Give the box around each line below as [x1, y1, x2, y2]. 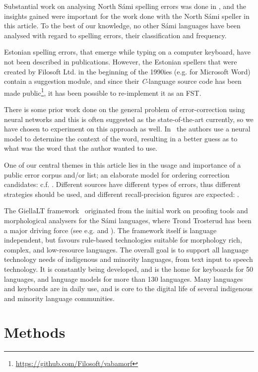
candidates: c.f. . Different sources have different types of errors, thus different [4, 179, 241, 189]
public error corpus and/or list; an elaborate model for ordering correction [4, 169, 230, 180]
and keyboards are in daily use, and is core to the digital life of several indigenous [4, 283, 253, 294]
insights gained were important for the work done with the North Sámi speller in [4, 10, 250, 21]
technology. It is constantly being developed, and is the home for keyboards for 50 [4, 263, 254, 274]
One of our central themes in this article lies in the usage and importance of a [4, 159, 241, 170]
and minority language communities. [4, 293, 115, 303]
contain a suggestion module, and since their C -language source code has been [4, 76, 242, 86]
